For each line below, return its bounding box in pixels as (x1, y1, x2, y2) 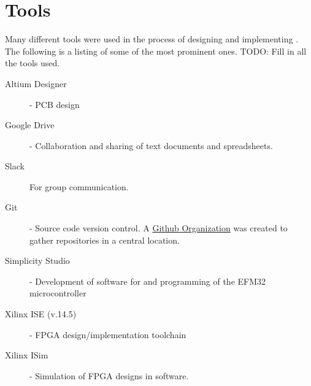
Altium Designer (5, 77, 67, 90)
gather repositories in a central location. (29, 233, 180, 246)
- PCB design (29, 98, 80, 110)
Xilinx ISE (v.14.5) (5, 307, 77, 320)
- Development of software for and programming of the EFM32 (29, 274, 266, 287)
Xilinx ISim (5, 349, 48, 361)
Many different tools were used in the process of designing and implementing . (5, 33, 299, 45)
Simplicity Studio (5, 254, 70, 267)
